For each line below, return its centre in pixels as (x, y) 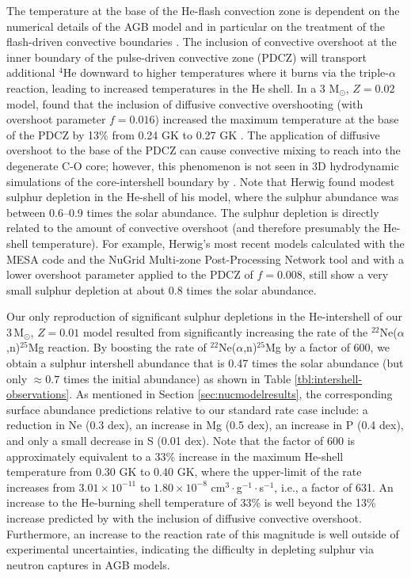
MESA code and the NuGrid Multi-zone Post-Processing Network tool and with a (205, 259)
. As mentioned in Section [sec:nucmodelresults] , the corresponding (231, 394)
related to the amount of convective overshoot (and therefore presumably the (193, 228)
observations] (38, 394)
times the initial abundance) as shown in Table (177, 378)
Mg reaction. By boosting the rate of (117, 347)
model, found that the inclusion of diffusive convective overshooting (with (185, 103)
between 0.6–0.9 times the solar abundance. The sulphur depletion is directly (193, 212)
